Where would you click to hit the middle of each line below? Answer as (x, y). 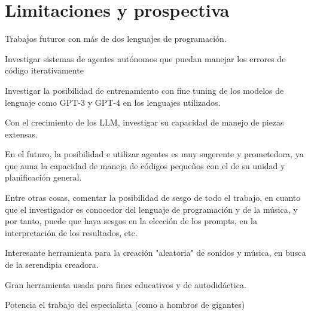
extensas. (21, 134)
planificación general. (43, 177)
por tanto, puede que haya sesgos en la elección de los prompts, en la (131, 221)
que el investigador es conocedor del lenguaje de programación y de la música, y (151, 209)
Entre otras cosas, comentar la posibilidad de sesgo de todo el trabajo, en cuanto (153, 198)
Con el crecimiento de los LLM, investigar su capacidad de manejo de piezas (144, 122)
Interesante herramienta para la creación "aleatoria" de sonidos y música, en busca (155, 253)
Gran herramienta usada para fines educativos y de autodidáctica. (126, 284)
